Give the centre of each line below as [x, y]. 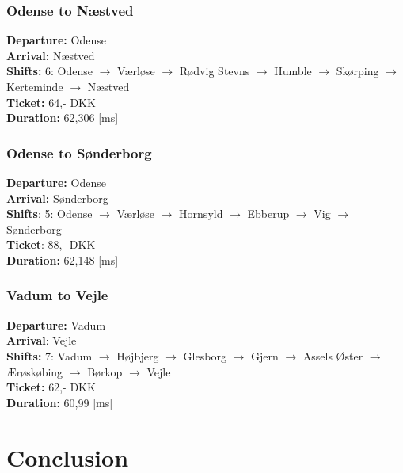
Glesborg [205, 355]
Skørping [357, 71]
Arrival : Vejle [42, 340]
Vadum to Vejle [57, 295]
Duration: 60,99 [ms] [60, 402]
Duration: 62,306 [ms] [63, 118]
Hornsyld [201, 214]
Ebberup [268, 214]
